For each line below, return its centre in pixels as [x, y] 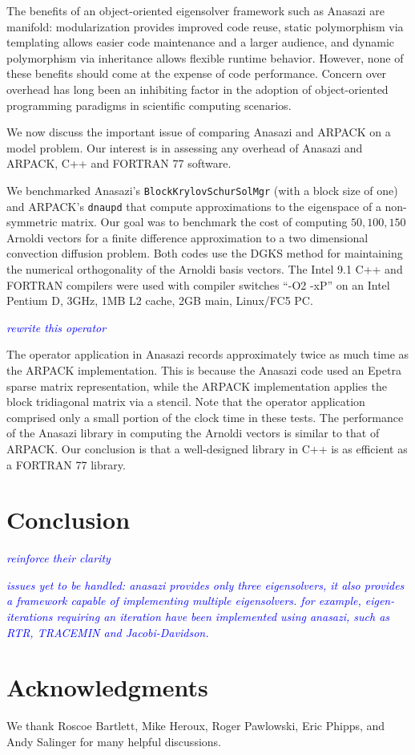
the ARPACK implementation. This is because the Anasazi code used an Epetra [204, 370]
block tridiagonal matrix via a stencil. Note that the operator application [186, 402]
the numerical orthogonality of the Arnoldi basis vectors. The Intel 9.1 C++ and [205, 269]
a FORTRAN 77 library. [66, 464]
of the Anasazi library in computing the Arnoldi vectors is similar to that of [193, 433]
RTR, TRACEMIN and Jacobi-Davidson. [108, 632]
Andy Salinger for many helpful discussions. [114, 741]
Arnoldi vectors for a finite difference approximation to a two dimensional [187, 237]
